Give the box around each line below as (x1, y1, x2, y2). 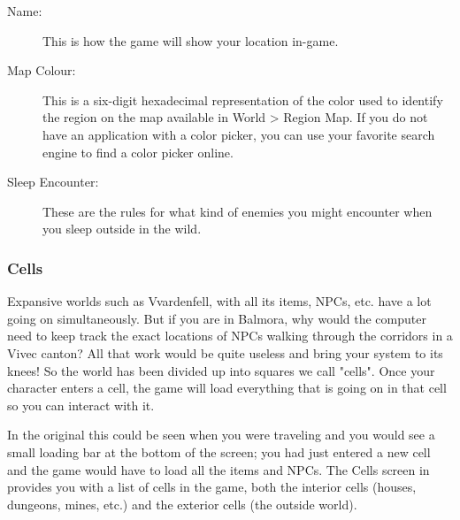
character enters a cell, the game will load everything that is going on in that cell (7, 379, 447, 397)
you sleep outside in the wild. (42, 219, 202, 238)
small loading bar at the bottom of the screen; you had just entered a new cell (7, 442, 431, 461)
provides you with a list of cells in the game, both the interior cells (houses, (7, 478, 417, 496)
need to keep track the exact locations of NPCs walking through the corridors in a (7, 326, 453, 345)
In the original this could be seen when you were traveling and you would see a (7, 425, 435, 444)
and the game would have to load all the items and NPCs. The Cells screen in (7, 460, 430, 478)
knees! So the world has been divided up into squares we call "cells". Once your (7, 361, 435, 379)
